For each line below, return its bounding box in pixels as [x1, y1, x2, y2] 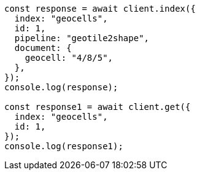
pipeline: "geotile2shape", [14, 33, 150, 43]
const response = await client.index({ [4, 4, 196, 14]
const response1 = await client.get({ [4, 102, 191, 112]
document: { [14, 43, 72, 53]
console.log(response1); [4, 141, 123, 151]
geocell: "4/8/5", [25, 53, 113, 63]
